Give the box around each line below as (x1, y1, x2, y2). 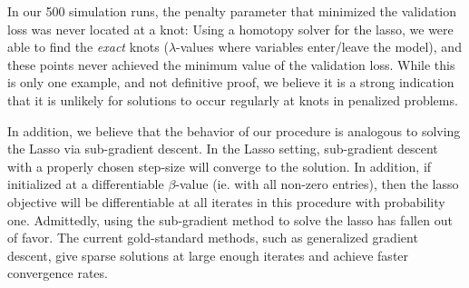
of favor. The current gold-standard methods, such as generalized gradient (7, 228, 418, 247)
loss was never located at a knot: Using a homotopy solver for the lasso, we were (7, 19, 454, 38)
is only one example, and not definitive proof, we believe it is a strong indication (7, 73, 454, 92)
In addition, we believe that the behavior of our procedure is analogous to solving (7, 121, 461, 140)
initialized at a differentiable (7, 174, 164, 194)
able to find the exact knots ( (7, 37, 169, 56)
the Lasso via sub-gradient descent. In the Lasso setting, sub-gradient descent (7, 139, 438, 158)
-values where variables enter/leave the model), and (176, 37, 462, 56)
